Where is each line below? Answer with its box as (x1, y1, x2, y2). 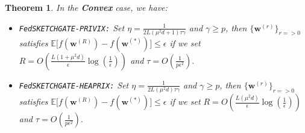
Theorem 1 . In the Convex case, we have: (5, 1, 168, 13)
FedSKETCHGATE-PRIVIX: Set (19, 21, 125, 34)
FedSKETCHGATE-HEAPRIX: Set (19, 78, 129, 91)
